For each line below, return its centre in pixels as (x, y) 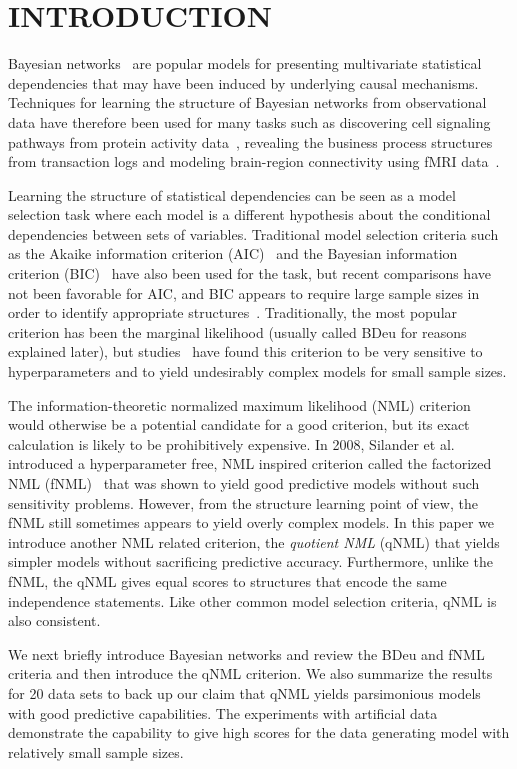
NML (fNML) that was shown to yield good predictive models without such (244, 483)
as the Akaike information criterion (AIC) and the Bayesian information (233, 253)
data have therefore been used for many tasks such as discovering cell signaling (249, 121)
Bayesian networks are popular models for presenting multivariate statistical (245, 63)
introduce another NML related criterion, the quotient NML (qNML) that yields (254, 541)
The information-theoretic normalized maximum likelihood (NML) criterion (239, 404)
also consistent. (54, 620)
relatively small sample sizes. (96, 751)
